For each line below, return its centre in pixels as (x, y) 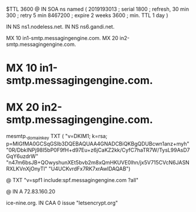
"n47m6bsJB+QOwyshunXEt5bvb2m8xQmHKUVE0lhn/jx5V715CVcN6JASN (98, 162)
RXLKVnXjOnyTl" (27, 169)
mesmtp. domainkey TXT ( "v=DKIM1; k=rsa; (57, 137)
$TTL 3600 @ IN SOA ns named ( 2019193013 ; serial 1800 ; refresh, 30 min (98, 9)
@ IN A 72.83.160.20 (31, 191)
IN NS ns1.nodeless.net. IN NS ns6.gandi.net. (60, 27)
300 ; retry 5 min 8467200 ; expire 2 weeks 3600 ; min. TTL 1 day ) (87, 15)
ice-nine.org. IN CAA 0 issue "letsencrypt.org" (62, 203)
